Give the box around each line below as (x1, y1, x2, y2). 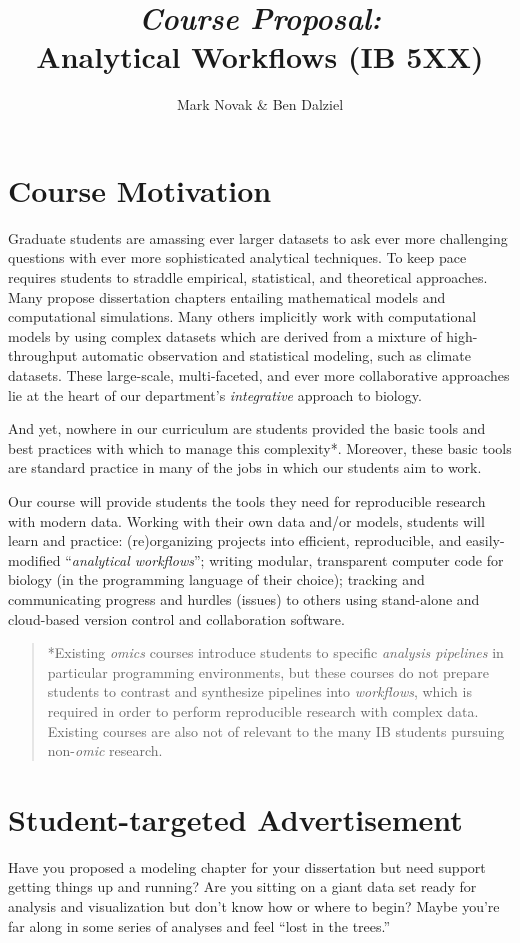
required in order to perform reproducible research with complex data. (47, 700, 479, 721)
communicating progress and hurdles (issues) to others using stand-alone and (8, 588, 480, 609)
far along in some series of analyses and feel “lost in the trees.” (8, 915, 391, 936)
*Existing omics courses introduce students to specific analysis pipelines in (47, 642, 504, 663)
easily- (466, 530, 505, 551)
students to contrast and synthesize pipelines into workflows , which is (47, 681, 472, 702)
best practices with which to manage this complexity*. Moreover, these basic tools (8, 437, 512, 458)
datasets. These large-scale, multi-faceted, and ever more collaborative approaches (8, 365, 510, 385)
